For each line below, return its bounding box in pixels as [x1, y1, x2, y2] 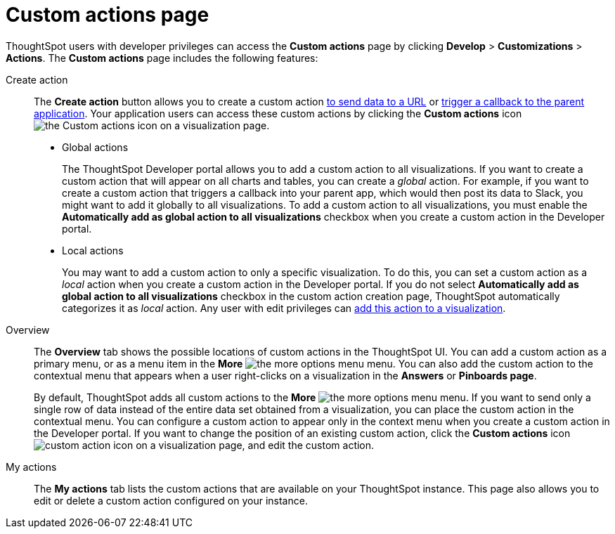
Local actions [62, 244, 124, 256]
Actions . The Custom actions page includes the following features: [6, 51, 318, 64]
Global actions [62, 141, 129, 153]
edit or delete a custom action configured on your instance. [34, 494, 308, 507]
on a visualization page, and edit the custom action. [136, 438, 375, 451]
